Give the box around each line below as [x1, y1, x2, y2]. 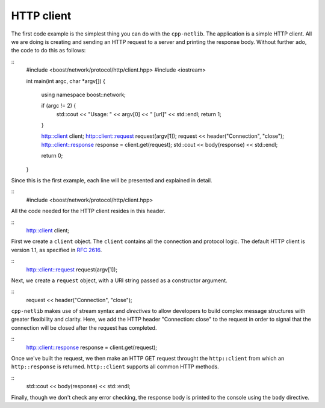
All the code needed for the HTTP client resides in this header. [11, 208, 166, 215]
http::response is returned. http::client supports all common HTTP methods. [11, 363, 219, 370]
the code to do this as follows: [11, 47, 86, 54]
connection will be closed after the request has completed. [11, 324, 157, 331]
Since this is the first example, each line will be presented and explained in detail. [11, 177, 212, 184]
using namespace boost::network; [41, 91, 126, 98]
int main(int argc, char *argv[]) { [26, 77, 105, 84]
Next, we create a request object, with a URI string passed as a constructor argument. [11, 277, 228, 284]
